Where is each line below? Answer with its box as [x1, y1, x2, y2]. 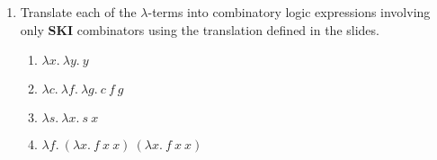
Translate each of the [20, 3, 137, 21]
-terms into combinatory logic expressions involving [147, 3, 431, 21]
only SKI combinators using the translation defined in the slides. [20, 20, 379, 39]
